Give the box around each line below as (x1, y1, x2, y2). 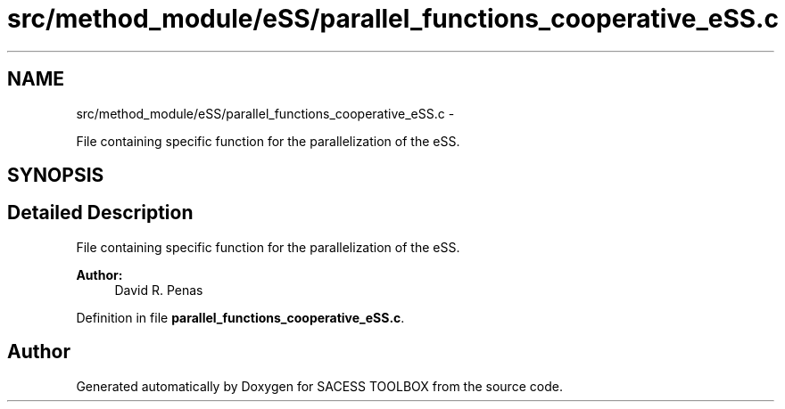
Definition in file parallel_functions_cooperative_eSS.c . (76, 309, 405, 325)
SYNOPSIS (7, 164, 104, 187)
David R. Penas (114, 282, 203, 298)
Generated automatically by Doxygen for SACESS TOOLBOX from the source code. (76, 378, 563, 394)
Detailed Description (7, 201, 194, 225)
